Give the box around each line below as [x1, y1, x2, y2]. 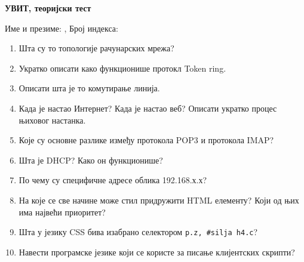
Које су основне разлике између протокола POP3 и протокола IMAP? [19, 134, 274, 146]
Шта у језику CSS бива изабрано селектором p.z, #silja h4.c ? [19, 226, 258, 238]
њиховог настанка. [19, 113, 86, 126]
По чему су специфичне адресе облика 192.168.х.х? [19, 174, 207, 186]
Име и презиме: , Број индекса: [5, 21, 118, 34]
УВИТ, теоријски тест [5, 2, 91, 14]
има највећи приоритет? [19, 205, 106, 218]
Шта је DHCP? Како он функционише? [19, 153, 163, 166]
